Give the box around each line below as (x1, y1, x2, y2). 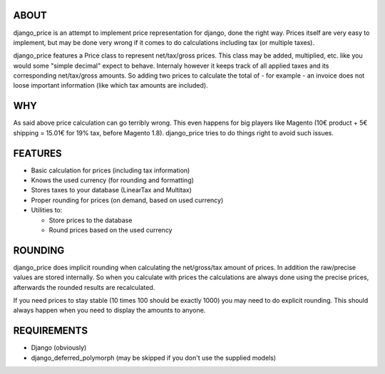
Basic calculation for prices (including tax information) (31, 166, 190, 175)
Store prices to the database (48, 216, 133, 224)
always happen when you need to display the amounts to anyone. (13, 306, 206, 315)
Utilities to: (31, 206, 63, 214)
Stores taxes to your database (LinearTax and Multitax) (31, 186, 192, 194)
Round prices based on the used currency (48, 226, 173, 234)
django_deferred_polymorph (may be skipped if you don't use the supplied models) (31, 353, 277, 362)
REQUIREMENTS (13, 325, 88, 337)
